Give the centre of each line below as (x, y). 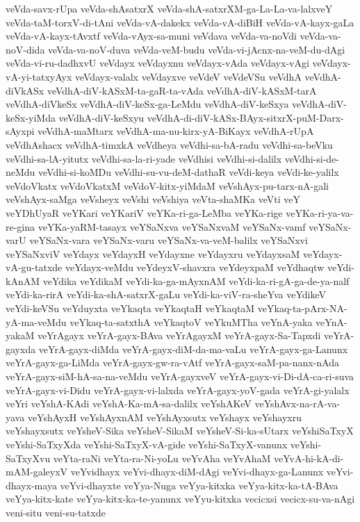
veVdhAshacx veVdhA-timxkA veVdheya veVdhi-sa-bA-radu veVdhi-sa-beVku (169, 144)
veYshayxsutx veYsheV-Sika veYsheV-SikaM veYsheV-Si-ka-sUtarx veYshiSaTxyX (180, 431)
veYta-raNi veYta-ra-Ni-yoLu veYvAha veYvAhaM (162, 458)
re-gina (21, 226)
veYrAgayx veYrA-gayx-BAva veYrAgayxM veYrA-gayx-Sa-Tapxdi (179, 335)
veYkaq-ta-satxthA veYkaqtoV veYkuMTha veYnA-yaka (191, 321)
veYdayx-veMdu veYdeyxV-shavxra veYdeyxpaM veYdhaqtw (195, 267)
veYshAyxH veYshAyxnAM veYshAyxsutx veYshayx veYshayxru (164, 417)
